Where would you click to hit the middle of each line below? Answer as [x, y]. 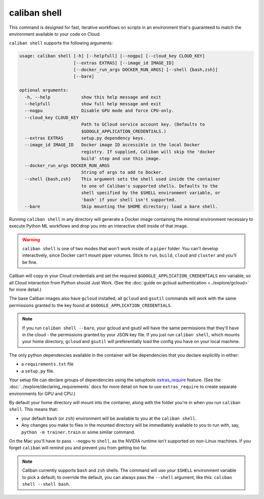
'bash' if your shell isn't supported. [129, 200]
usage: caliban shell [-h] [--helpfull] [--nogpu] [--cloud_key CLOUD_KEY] [112, 56]
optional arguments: [44, 90]
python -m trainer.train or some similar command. [78, 432]
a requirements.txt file [47, 364]
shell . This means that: [33, 409]
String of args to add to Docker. [122, 172]
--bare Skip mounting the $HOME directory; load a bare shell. [121, 206]
